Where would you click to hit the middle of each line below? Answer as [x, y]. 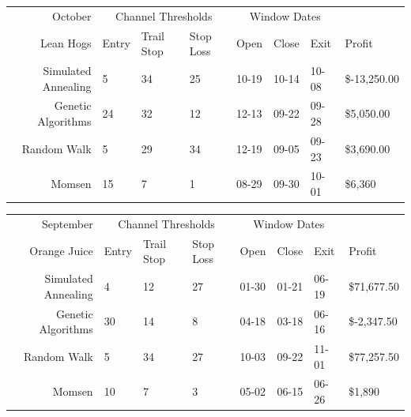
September [68, 223]
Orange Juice [61, 251]
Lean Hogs [66, 43]
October [72, 15]
